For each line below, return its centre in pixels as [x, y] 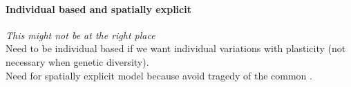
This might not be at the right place [80, 35]
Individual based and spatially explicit [98, 9]
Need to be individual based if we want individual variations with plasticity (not [176, 48]
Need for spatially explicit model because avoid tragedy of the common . [159, 75]
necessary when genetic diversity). [77, 61]
